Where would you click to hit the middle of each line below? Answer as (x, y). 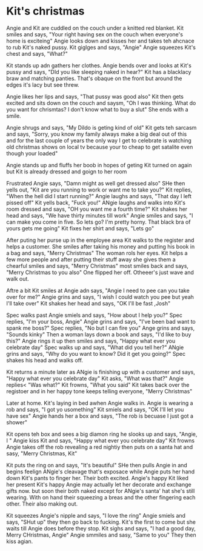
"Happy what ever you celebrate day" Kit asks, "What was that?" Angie (95, 378)
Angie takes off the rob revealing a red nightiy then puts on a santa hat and (100, 447)
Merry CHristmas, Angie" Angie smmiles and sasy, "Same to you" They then (101, 535)
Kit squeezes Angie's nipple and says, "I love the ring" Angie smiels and (96, 515)
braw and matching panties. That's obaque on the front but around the (95, 78)
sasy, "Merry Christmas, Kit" (42, 453)
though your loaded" (32, 153)
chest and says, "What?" (37, 53)
